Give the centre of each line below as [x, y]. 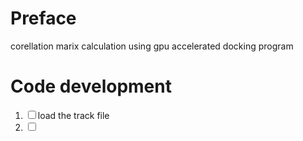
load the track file [73, 115]
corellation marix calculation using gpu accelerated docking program [152, 46]
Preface [43, 18]
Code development [91, 86]
